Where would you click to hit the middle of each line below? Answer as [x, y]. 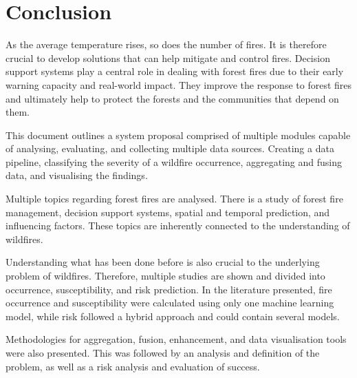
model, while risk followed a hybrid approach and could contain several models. [173, 316]
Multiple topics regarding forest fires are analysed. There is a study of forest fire [174, 199]
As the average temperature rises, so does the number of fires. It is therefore [166, 44]
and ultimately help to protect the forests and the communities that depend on [172, 98]
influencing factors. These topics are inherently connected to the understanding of [178, 225]
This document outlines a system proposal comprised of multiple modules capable [178, 135]
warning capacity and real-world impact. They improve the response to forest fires [179, 84]
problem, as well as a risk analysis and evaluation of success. [133, 366]
